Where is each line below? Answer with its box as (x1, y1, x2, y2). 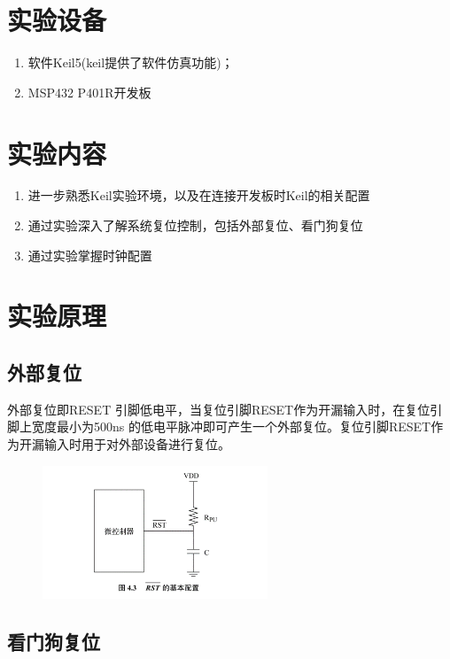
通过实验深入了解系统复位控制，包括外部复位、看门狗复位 (27, 216, 363, 235)
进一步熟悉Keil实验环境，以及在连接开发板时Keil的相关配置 (27, 186, 370, 205)
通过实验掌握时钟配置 (27, 245, 152, 264)
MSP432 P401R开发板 (27, 82, 151, 101)
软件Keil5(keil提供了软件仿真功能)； (27, 53, 234, 72)
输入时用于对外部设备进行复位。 (43, 434, 230, 453)
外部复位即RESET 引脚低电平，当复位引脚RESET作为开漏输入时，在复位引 (7, 399, 443, 418)
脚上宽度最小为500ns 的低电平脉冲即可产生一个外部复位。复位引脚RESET (7, 417, 431, 436)
